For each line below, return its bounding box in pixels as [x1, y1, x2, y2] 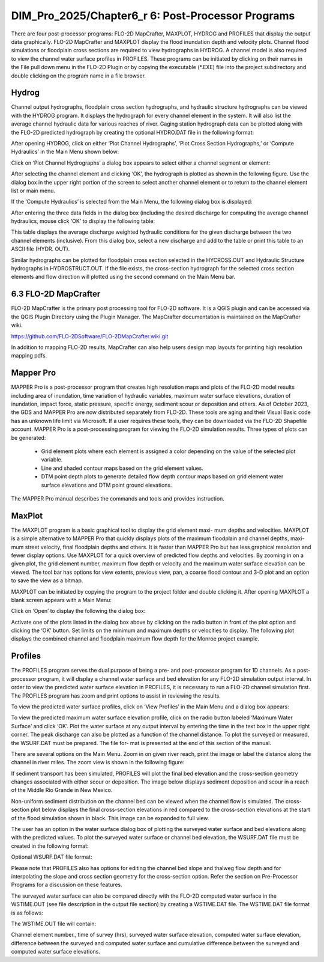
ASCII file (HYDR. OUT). [11, 245, 70, 252]
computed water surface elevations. [11, 948, 100, 955]
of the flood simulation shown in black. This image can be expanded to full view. [11, 814, 209, 821]
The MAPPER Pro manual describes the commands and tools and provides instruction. [11, 495, 225, 502]
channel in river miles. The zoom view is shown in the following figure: [11, 759, 185, 766]
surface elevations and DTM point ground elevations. [41, 481, 172, 489]
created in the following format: [11, 842, 89, 850]
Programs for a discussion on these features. [11, 881, 122, 889]
